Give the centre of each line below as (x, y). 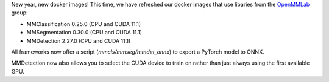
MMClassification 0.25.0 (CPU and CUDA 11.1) (84, 24)
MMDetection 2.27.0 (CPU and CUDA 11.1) (79, 41)
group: (19, 13)
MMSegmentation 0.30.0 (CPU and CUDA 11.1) (84, 33)
